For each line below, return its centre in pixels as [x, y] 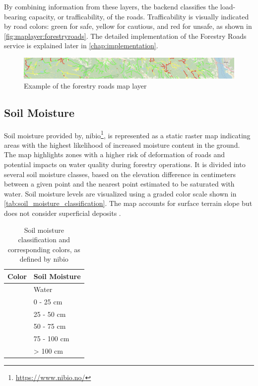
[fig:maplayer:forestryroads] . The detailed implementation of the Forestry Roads [125, 36]
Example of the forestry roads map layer [85, 85]
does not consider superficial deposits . [63, 213]
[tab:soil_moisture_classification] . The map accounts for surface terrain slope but [128, 203]
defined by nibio [44, 259]
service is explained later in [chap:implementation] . [81, 46]
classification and [44, 240]
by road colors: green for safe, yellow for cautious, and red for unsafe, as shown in [128, 26]
